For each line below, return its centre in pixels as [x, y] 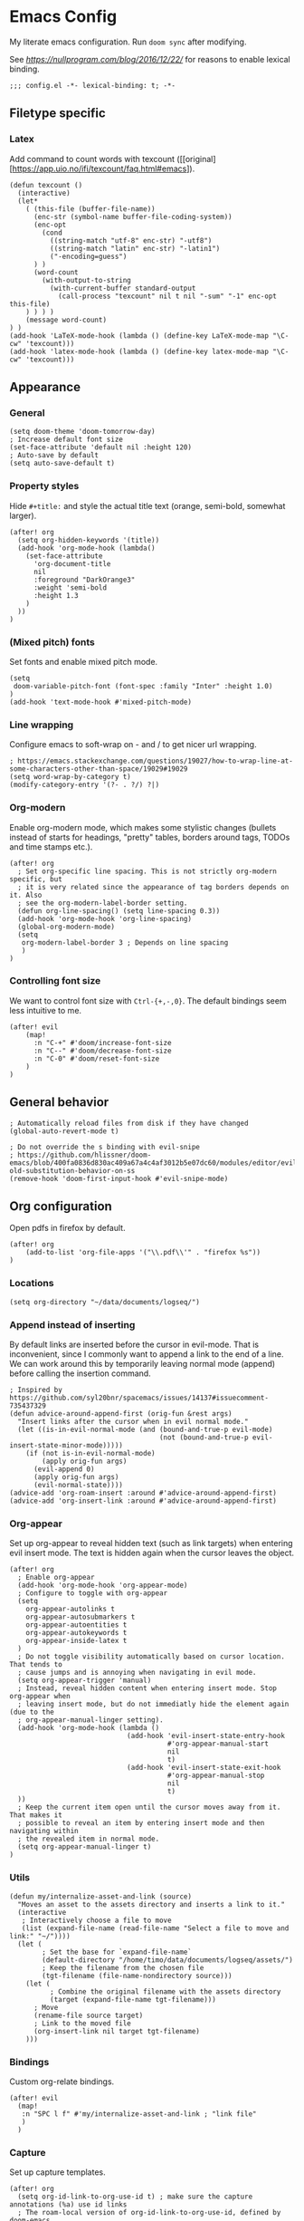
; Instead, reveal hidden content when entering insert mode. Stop [147, 1688]
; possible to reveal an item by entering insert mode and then [141, 1823]
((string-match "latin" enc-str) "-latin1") [135, 248]
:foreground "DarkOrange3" [84, 580]
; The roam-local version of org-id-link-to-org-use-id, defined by [149, 2213]
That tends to [36, 1665]
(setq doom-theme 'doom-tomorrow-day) [82, 432]
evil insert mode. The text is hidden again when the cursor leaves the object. [152, 1553]
